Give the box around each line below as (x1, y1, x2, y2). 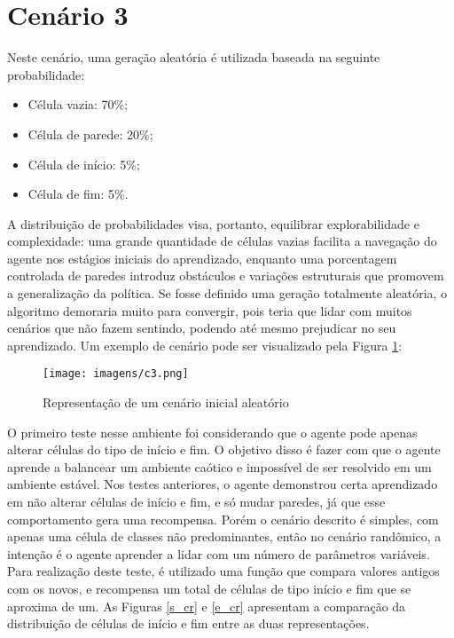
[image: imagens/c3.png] (43, 367, 189, 381)
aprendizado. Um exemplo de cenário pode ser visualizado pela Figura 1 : (7, 335, 403, 354)
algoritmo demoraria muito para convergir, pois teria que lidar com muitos (7, 301, 412, 319)
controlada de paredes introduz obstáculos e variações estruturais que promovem (7, 266, 444, 285)
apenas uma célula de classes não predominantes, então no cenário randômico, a (7, 527, 442, 546)
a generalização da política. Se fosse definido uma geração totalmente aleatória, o (7, 284, 448, 303)
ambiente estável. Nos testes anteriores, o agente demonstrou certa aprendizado (7, 475, 438, 493)
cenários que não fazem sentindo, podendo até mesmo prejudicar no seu (7, 319, 396, 337)
